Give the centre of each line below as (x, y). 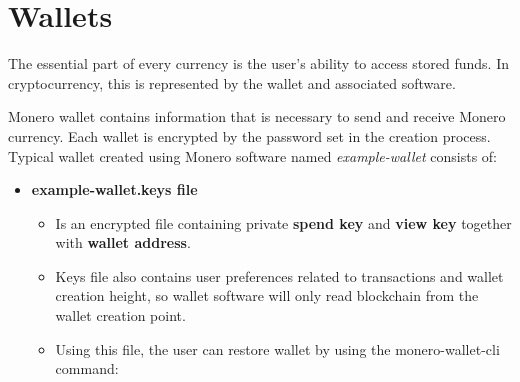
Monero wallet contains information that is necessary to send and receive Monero (257, 116)
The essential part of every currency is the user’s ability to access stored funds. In (258, 63)
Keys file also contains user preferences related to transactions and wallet (279, 275)
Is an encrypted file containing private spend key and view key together (283, 222)
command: (87, 368)
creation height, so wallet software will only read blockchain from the (267, 295)
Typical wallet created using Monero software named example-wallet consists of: (252, 155)
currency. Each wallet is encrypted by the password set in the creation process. (249, 135)
